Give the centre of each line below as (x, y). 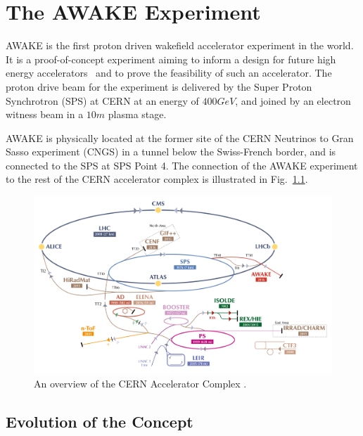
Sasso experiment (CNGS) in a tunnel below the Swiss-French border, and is (171, 152)
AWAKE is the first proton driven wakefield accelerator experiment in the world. (180, 45)
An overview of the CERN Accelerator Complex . (140, 384)
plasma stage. (137, 114)
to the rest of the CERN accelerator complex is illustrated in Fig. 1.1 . (157, 179)
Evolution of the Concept (100, 422)
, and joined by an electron (293, 100)
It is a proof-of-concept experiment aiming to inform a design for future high (171, 59)
